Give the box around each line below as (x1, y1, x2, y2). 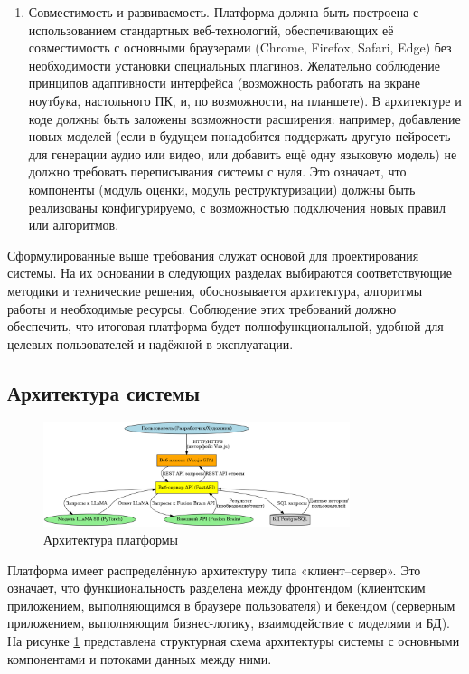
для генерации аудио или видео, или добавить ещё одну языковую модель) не (28, 144, 457, 163)
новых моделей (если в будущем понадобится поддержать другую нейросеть (28, 127, 451, 146)
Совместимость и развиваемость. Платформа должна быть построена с (28, 3, 419, 21)
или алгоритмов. (28, 215, 119, 234)
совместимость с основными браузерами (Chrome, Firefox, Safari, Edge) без (28, 38, 452, 57)
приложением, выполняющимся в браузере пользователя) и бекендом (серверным (7, 595, 455, 614)
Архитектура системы (7, 378, 201, 406)
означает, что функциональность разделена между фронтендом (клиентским (7, 578, 426, 597)
